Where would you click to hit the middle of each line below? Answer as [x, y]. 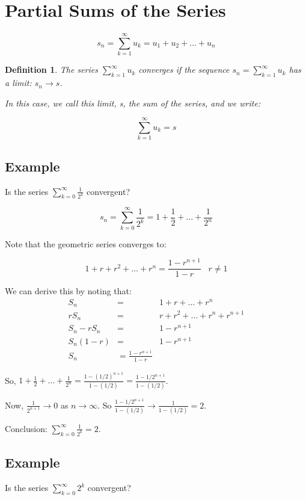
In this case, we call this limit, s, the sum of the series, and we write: [133, 103]
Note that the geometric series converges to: [86, 243]
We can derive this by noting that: [68, 291]
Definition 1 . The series [51, 69]
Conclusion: [26, 428]
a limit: [18, 83]
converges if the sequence [184, 69]
